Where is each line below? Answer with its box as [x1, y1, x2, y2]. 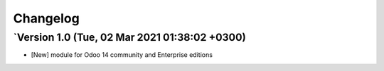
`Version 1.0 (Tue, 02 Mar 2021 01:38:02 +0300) [13, 31, 247, 44]
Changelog [13, 11, 80, 26]
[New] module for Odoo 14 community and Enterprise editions [31, 51, 213, 59]
